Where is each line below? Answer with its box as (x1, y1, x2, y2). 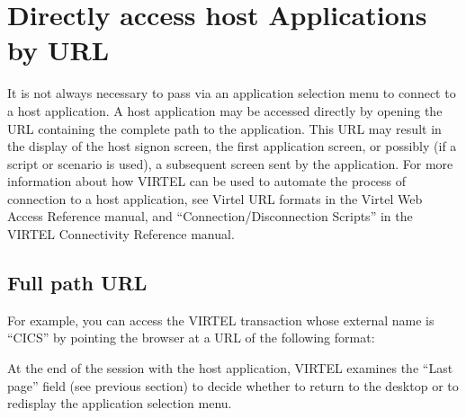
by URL (7, 31, 110, 68)
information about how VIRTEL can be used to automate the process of (7, 172, 407, 191)
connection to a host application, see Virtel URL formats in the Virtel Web (7, 189, 423, 208)
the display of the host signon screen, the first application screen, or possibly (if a (7, 137, 457, 156)
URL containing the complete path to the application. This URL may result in (7, 119, 442, 138)
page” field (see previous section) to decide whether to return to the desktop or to (7, 376, 459, 395)
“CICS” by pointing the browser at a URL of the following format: (7, 328, 375, 347)
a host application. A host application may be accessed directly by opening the (7, 101, 443, 120)
